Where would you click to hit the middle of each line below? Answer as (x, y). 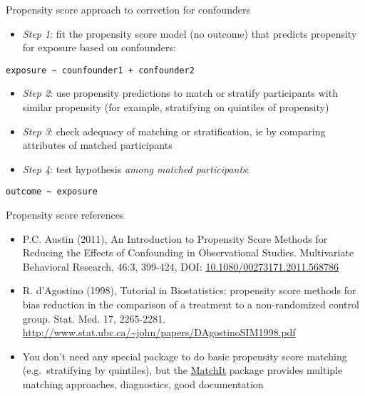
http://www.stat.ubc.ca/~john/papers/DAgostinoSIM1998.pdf (159, 332)
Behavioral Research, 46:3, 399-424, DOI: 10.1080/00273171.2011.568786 (181, 266)
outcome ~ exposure (52, 192)
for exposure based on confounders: (99, 47)
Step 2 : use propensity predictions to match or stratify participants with (180, 93)
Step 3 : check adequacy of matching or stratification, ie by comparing (174, 131)
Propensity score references (65, 215)
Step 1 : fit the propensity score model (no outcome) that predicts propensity (190, 33)
